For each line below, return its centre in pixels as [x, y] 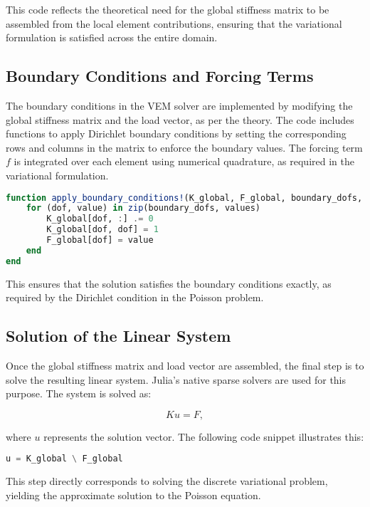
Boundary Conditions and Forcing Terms [160, 76]
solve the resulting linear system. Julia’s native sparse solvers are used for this [176, 379]
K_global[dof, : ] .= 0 [100, 219]
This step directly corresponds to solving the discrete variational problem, [167, 481]
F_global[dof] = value [100, 240]
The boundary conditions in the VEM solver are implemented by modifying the [179, 105]
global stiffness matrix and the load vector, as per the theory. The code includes [180, 119]
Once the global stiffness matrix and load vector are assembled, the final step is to [185, 366]
